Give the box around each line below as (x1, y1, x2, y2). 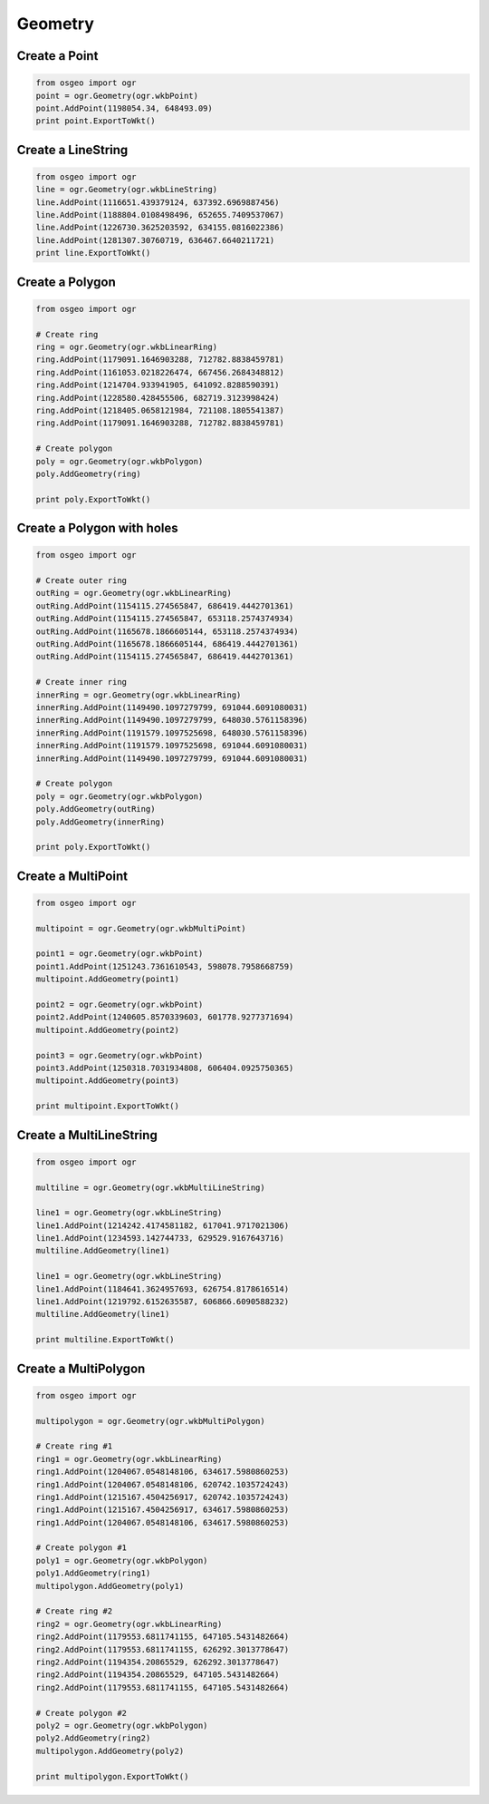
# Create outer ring (35, 576, 127, 586)
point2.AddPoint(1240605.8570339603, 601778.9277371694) (35, 1012, 294, 1022)
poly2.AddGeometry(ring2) (35, 1733, 151, 1743)
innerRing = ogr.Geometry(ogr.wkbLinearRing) (35, 689, 242, 700)
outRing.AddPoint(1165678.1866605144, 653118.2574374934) (35, 626, 299, 637)
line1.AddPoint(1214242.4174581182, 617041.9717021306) (35, 1220, 290, 1231)
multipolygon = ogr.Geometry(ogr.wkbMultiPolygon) (35, 1416, 266, 1426)
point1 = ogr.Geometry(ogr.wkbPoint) (35, 949, 204, 959)
